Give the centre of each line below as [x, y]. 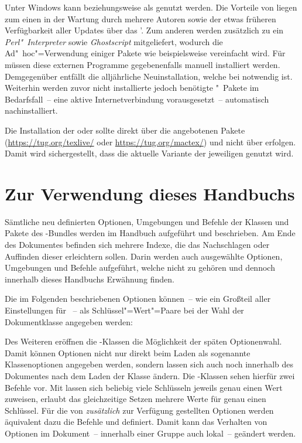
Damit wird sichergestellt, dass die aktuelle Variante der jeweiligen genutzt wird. [149, 153]
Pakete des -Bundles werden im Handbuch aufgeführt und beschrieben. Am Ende [150, 233]
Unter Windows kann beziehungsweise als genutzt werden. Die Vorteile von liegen [151, 7]
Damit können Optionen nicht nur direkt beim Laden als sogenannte [128, 352]
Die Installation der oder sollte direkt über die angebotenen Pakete [125, 130]
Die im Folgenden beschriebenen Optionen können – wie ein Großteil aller [138, 299]
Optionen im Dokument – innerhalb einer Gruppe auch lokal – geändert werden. [150, 433]
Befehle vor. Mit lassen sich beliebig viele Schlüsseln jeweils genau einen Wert [144, 387]
